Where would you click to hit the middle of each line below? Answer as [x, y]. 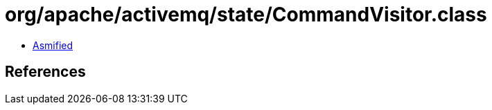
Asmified [53, 45]
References [45, 72]
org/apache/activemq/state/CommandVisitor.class [246, 15]
